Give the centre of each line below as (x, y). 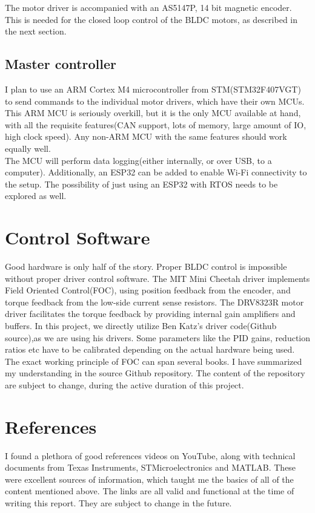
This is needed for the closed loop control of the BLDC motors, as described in (151, 19)
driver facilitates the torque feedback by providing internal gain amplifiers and (150, 314)
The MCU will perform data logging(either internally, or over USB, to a (138, 160)
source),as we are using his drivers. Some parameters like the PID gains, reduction (157, 337)
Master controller (61, 64)
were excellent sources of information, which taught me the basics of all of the (149, 479)
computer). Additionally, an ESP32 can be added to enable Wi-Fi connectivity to (156, 172)
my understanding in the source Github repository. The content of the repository (155, 373)
